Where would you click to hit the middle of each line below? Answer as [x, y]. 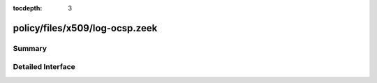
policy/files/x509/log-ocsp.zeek [85, 28]
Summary [30, 48]
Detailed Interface [44, 67]
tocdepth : [28, 8]
